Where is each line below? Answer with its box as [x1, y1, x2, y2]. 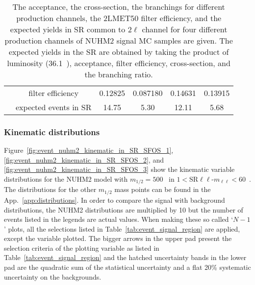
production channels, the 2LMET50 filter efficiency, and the [16, 12, 222, 24]
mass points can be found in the [114, 184, 211, 194]
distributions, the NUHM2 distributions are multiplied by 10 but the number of [4, 204, 243, 214]
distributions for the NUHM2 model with [4, 174, 128, 184]
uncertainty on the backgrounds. [4, 271, 102, 282]
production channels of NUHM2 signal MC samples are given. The [4, 35, 233, 46]
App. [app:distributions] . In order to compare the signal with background [4, 194, 225, 205]
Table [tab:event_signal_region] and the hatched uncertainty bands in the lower [4, 252, 247, 262]
